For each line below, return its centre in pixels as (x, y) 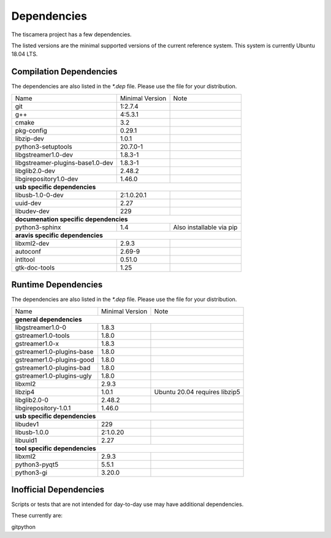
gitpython (24, 527)
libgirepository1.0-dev (47, 179)
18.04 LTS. (25, 54)
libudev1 (27, 424)
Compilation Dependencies (64, 72)
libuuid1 (26, 440)
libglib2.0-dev (35, 171)
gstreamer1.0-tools (42, 335)
